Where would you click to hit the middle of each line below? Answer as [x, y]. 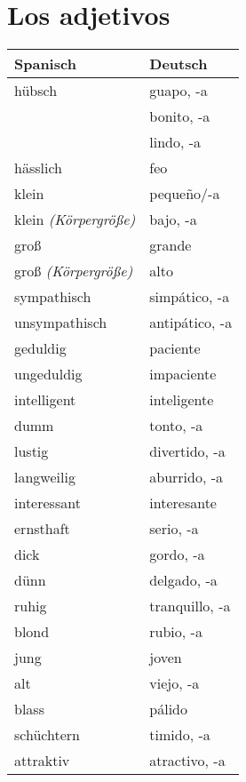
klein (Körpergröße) [75, 219]
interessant [48, 503]
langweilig [45, 477]
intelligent [45, 400]
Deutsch [179, 64]
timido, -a [180, 735]
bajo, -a [173, 219]
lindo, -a [175, 142]
